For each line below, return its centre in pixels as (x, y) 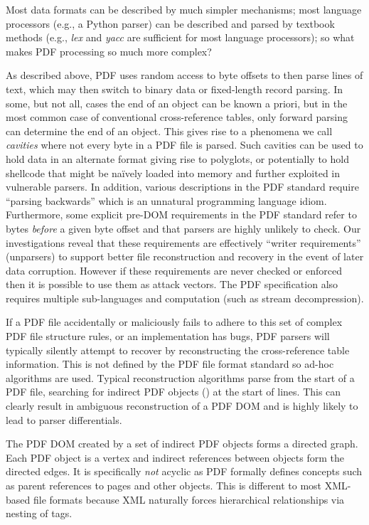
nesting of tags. (39, 513)
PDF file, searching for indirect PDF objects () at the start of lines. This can (173, 392)
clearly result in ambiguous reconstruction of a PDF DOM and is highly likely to (182, 406)
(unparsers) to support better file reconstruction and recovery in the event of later (185, 256)
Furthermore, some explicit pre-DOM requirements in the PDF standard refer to (181, 214)
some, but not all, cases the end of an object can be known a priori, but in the (177, 103)
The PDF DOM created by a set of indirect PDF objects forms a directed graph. (182, 444)
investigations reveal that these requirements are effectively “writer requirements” (183, 242)
